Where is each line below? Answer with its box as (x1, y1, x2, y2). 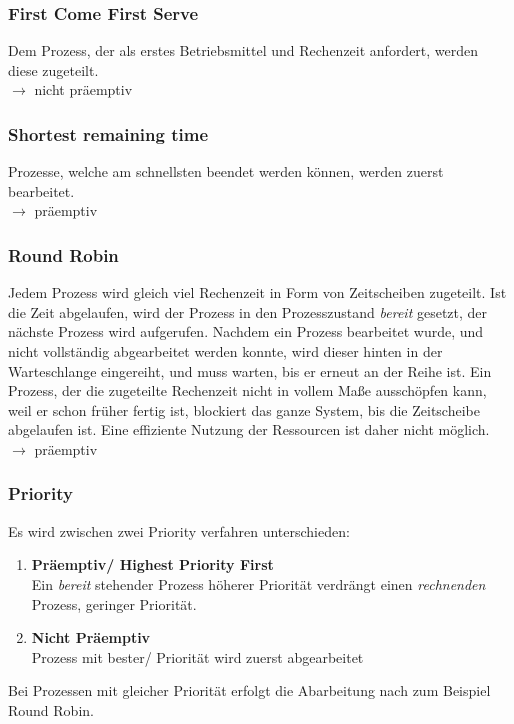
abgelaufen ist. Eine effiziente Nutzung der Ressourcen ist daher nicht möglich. (8, 419, 490, 440)
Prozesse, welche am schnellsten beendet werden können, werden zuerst (8, 161, 444, 182)
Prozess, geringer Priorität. (31, 593, 197, 614)
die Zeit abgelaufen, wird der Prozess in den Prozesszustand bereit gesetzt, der (8, 301, 488, 322)
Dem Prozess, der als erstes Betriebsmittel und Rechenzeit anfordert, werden (8, 40, 479, 61)
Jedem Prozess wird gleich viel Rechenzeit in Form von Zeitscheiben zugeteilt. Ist (8, 282, 507, 303)
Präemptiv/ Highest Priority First (31, 554, 274, 575)
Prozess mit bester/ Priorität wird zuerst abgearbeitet (31, 646, 364, 667)
